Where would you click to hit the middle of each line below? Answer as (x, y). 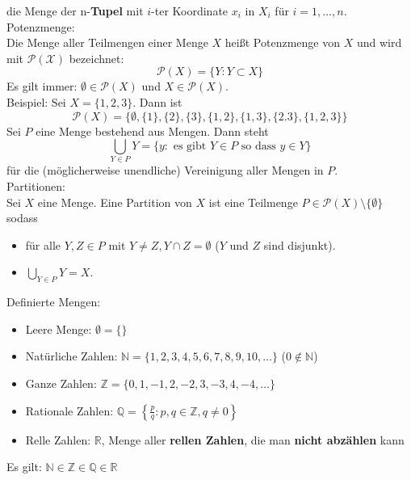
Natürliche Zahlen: (71, 356)
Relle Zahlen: (58, 439)
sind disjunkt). (300, 244)
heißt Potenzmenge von (282, 42)
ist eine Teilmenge (253, 202)
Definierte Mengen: (54, 302)
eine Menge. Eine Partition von (115, 202)
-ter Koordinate (190, 11)
